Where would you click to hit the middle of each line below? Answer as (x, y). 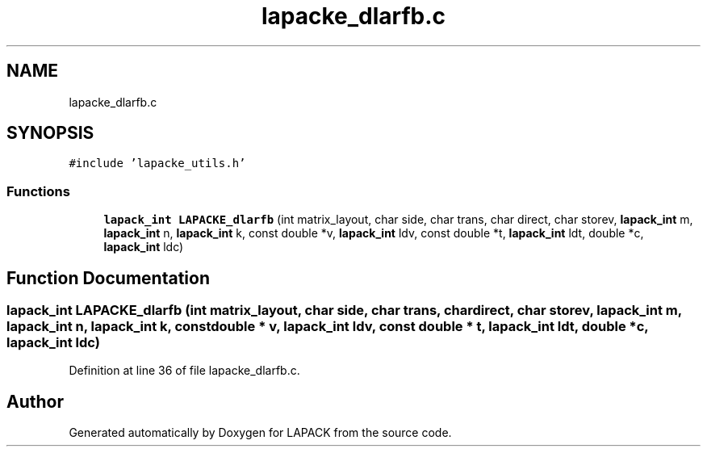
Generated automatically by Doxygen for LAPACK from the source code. (260, 433)
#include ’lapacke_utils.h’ (157, 164)
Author (35, 401)
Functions (38, 191)
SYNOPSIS (50, 133)
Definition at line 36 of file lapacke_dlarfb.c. (184, 371)
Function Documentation (108, 278)
